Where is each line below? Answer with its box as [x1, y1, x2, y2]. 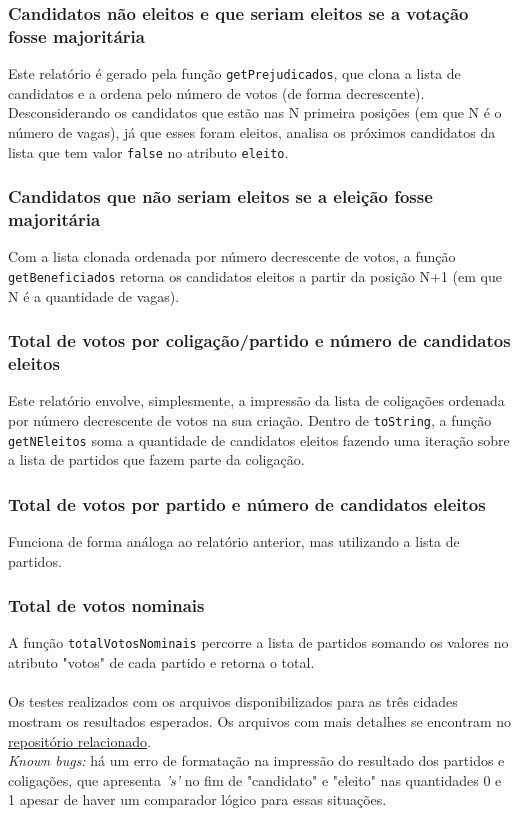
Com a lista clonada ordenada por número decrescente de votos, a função [8, 246, 456, 267]
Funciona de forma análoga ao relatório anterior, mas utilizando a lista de [8, 531, 460, 552]
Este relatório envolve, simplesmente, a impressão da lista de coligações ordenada [8, 390, 505, 411]
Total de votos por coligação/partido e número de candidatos [8, 328, 511, 353]
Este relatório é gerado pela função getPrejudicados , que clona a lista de [8, 63, 461, 84]
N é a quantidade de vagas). [8, 285, 180, 306]
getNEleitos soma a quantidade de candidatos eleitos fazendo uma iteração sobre [8, 429, 510, 450]
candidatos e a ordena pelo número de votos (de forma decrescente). [8, 82, 425, 103]
